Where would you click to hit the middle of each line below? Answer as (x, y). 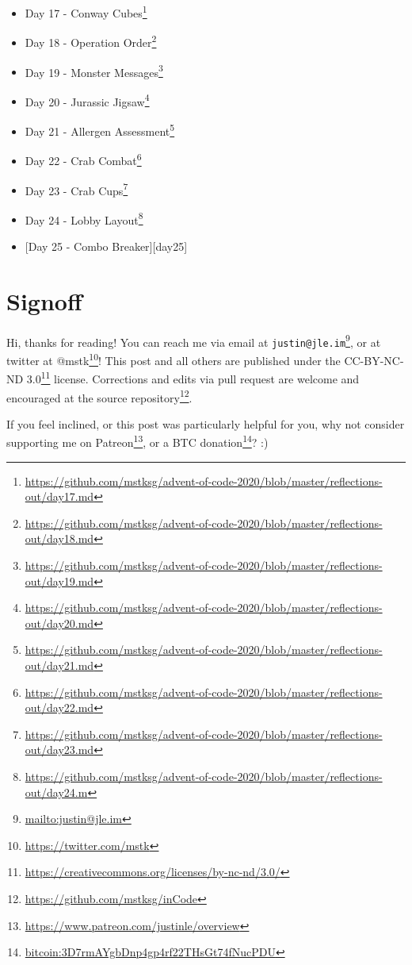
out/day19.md (59, 581)
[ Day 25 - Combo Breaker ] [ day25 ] (106, 246)
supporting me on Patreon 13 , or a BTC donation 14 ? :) (137, 441)
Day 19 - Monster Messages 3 (94, 71)
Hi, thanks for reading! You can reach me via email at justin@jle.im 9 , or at (194, 340)
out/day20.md (59, 623)
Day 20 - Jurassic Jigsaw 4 (87, 100)
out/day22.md (59, 707)
